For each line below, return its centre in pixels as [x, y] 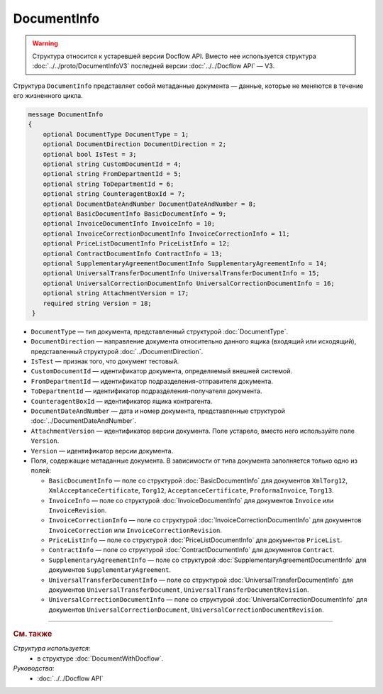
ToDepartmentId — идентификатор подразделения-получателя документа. [146, 391]
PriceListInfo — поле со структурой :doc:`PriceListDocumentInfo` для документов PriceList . [195, 540]
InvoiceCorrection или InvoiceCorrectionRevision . [135, 530]
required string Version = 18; [97, 303]
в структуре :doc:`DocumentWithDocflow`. [100, 658]
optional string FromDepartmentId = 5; [112, 174]
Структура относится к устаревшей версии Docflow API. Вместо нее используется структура [174, 56]
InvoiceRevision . [78, 510]
